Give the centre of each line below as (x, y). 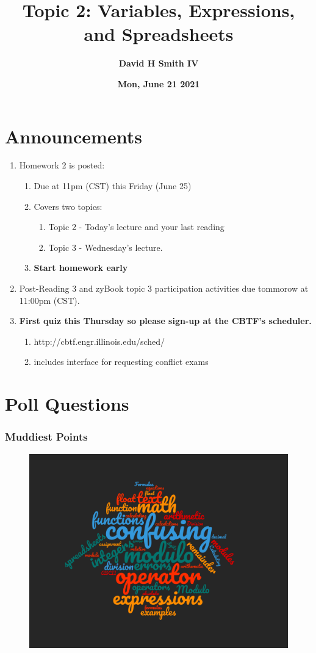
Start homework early (81, 268)
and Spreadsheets (159, 34)
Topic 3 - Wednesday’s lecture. (106, 247)
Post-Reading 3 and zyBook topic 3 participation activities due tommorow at (164, 288)
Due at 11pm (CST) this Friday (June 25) (113, 186)
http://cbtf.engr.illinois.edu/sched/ (99, 341)
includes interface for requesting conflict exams (121, 362)
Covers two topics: (68, 206)
